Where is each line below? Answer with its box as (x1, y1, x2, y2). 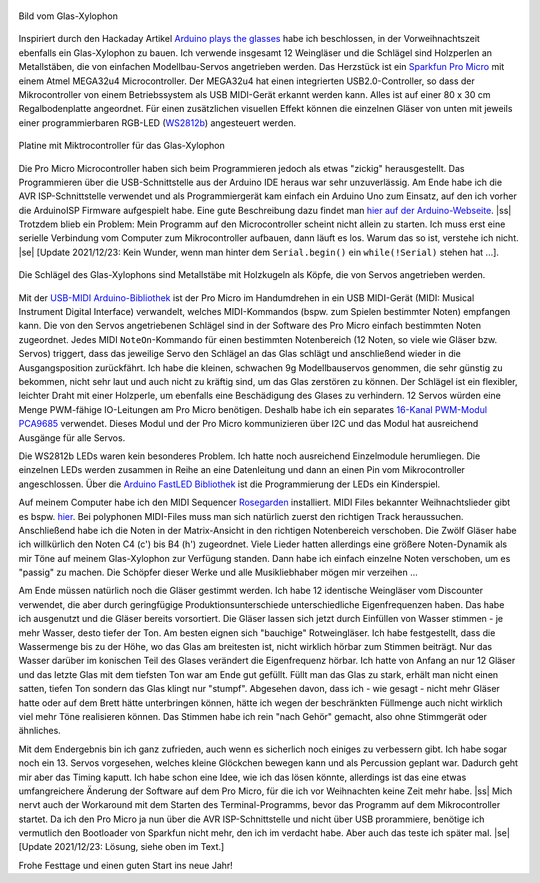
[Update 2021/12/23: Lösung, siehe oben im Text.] (18, 841, 225, 853)
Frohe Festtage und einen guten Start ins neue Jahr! (18, 859, 234, 871)
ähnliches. (18, 725, 62, 737)
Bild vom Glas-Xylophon (18, 10, 119, 22)
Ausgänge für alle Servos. (18, 431, 126, 444)
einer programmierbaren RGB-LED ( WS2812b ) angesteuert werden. (18, 116, 297, 129)
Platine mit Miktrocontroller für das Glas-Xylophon (18, 140, 225, 152)
